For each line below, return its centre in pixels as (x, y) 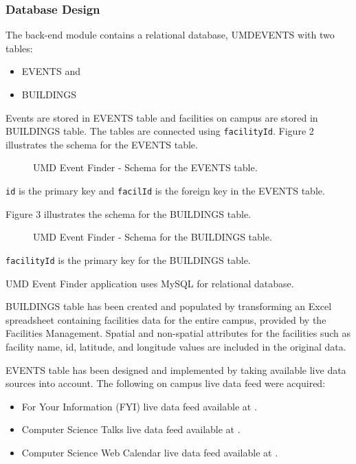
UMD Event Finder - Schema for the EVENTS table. (145, 167)
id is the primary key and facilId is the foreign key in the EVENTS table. (165, 191)
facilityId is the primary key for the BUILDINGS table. (128, 259)
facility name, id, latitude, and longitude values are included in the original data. (176, 346)
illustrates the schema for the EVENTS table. (102, 144)
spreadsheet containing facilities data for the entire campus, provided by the (166, 319)
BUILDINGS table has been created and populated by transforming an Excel (169, 306)
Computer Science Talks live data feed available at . (131, 429)
